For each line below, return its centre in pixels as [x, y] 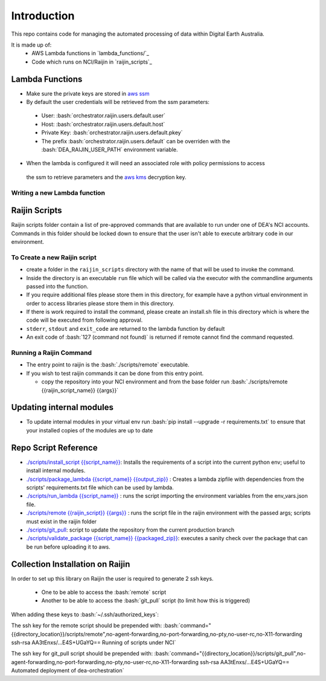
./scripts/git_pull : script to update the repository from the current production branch [130, 530]
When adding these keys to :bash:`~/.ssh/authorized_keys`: [85, 614]
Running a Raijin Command [52, 353]
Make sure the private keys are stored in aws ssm [88, 93]
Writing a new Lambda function [58, 192]
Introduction [43, 16]
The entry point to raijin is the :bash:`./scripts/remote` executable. [108, 365]
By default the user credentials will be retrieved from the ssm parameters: [118, 102]
